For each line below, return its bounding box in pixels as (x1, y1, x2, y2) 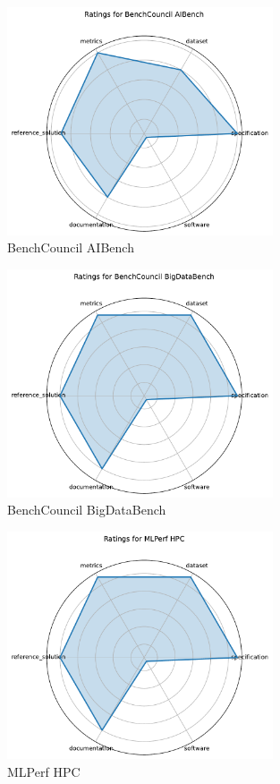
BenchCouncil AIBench (7, 238, 134, 257)
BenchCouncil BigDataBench (7, 500, 166, 519)
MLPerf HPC (7, 762, 81, 780)
